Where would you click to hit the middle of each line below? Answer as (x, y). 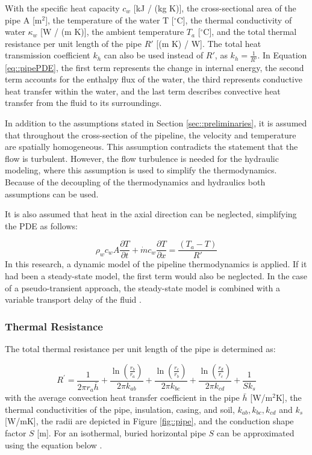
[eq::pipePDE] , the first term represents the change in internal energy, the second (154, 67)
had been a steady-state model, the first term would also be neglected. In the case (156, 276)
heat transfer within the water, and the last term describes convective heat (143, 91)
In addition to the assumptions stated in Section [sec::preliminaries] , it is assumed (156, 123)
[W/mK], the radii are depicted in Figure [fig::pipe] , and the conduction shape (149, 421)
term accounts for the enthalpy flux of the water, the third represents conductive (154, 79)
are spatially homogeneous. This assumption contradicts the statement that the (151, 147)
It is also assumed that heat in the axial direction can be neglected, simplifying (151, 214)
